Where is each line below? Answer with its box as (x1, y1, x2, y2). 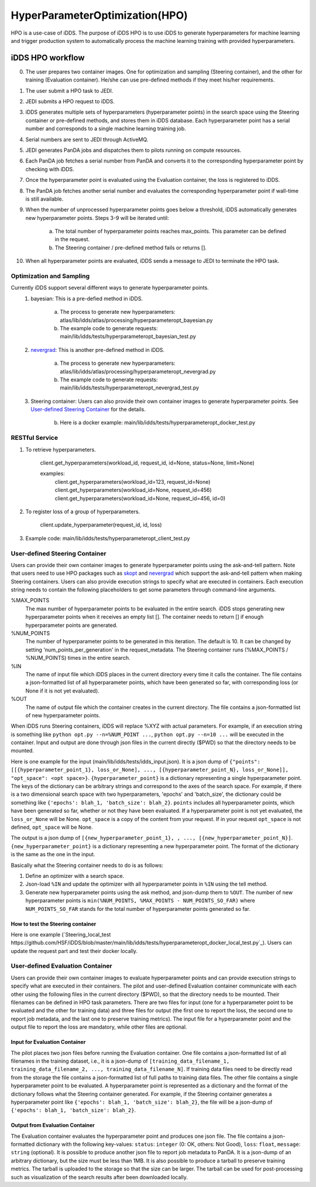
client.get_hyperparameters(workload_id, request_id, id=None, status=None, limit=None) (40, 459, 255, 466)
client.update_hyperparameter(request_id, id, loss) (40, 521, 162, 528)
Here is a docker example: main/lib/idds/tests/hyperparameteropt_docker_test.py (60, 419, 256, 426)
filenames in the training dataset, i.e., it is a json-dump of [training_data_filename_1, (11, 1057, 230, 1064)
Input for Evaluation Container (11, 1039, 86, 1046)
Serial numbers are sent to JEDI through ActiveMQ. (25, 135, 149, 143)
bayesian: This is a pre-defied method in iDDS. (30, 295, 143, 302)
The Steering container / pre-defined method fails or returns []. (54, 244, 207, 251)
